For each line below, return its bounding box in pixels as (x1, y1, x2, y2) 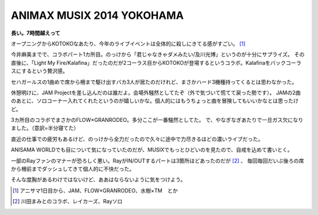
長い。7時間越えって (11, 29, 61, 37)
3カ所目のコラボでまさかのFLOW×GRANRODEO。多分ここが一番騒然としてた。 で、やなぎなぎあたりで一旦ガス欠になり (11, 117, 303, 124)
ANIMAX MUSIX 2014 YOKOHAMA (11, 9, 184, 22)
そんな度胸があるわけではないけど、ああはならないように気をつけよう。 (11, 176, 186, 183)
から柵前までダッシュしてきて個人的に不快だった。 (11, 166, 135, 173)
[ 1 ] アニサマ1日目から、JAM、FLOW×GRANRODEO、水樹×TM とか (12, 187, 178, 194)
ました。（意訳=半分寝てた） (11, 124, 79, 132)
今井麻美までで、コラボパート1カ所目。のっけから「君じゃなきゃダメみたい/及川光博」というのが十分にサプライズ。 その (11, 51, 305, 58)
